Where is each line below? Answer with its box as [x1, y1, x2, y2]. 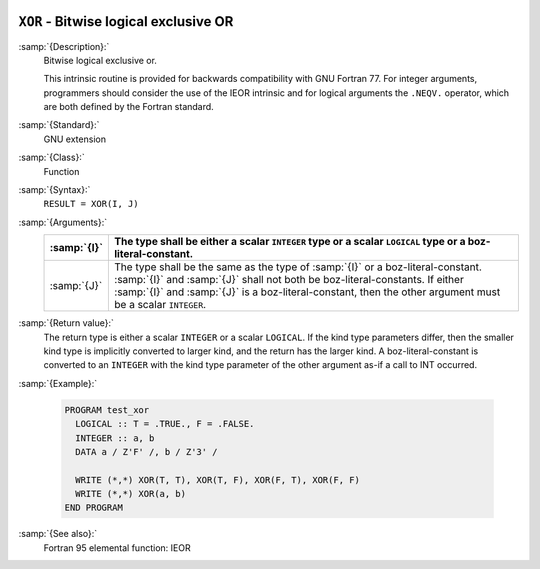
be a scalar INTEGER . [114, 298, 207, 312]
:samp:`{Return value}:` [18, 317, 115, 329]
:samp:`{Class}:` [18, 151, 85, 164]
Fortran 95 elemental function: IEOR [43, 541, 191, 554]
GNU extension [43, 133, 107, 145]
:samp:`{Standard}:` [18, 119, 100, 131]
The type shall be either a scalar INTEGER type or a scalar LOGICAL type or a [114, 235, 466, 249]
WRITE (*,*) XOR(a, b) [75, 488, 187, 500]
